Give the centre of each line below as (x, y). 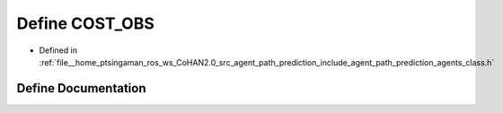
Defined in (58, 50)
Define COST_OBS (85, 23)
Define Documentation (81, 88)
